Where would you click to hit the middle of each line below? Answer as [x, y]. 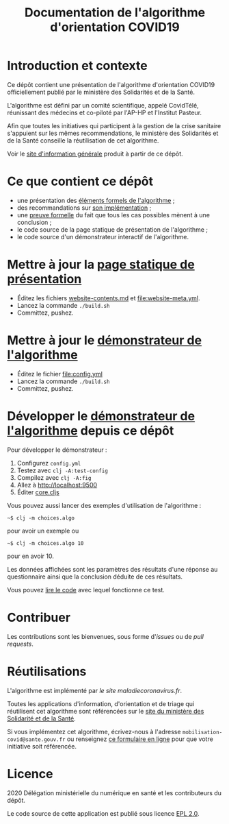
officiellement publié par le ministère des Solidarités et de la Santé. [101, 92]
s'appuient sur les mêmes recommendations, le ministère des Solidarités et [113, 133]
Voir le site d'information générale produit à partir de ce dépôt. [95, 154]
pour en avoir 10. [31, 556]
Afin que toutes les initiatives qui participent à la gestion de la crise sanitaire [114, 125]
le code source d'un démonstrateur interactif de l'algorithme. [103, 237]
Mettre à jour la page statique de [101, 265]
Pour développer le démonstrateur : [57, 450]
